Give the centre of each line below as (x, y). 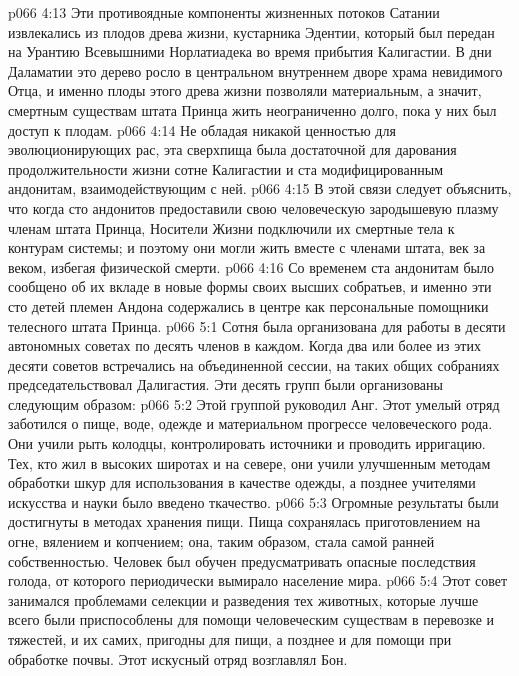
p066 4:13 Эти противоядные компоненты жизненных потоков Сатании (224, 12)
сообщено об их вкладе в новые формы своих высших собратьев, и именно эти (250, 286)
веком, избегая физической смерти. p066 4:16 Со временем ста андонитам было (251, 266)
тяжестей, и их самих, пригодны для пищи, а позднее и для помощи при (230, 639)
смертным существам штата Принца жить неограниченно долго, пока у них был (252, 109)
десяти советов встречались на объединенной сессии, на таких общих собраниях (254, 364)
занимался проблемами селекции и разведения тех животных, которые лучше (243, 599)
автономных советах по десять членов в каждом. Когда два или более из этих (244, 345)
